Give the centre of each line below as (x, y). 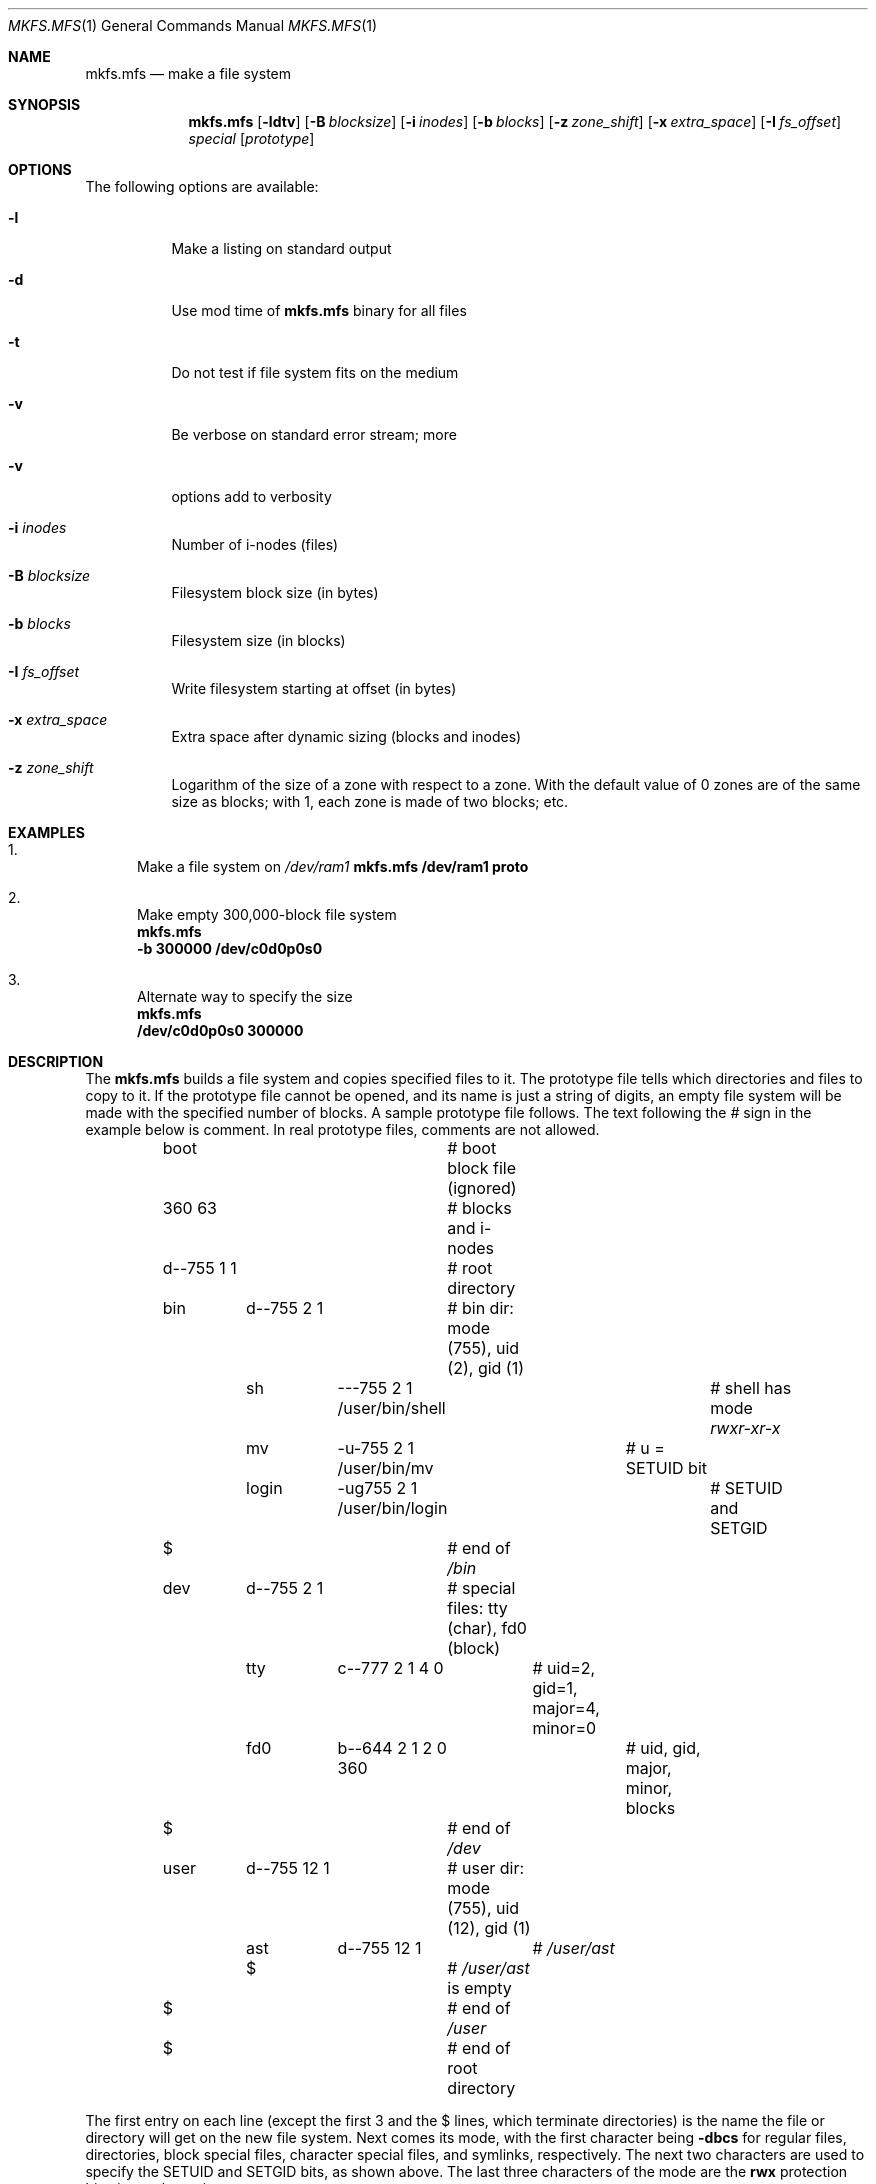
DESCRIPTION (56, 1061)
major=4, (566, 1708)
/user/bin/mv (385, 1468)
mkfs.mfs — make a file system (188, 73)
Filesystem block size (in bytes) (275, 592)
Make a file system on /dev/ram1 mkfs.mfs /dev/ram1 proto (333, 866)
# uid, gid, (663, 1748)
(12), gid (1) (489, 1928)
